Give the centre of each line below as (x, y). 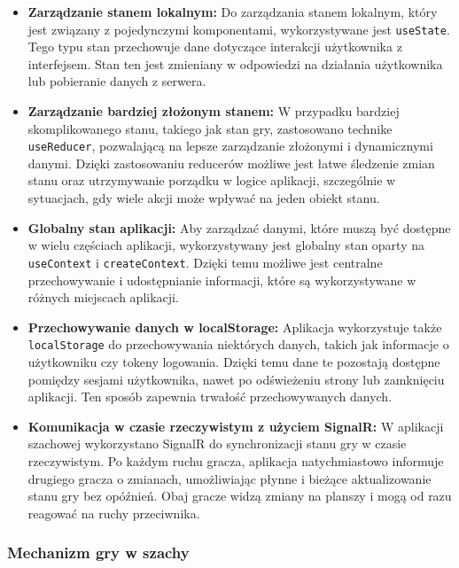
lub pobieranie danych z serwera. (117, 81)
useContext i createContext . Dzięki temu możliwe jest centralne (205, 262)
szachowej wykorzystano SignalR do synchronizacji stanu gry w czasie (217, 444)
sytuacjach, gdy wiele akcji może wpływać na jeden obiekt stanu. (204, 198)
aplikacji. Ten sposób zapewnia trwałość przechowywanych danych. (210, 397)
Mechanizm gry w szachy (98, 552)
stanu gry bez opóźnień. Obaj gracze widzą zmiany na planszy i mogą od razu (240, 496)
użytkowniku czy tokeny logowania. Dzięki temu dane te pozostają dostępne (234, 361)
